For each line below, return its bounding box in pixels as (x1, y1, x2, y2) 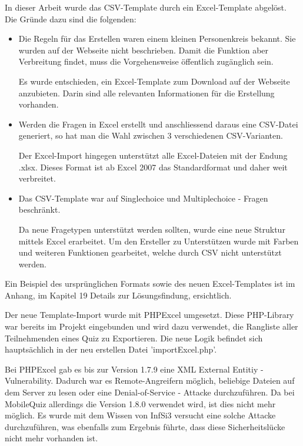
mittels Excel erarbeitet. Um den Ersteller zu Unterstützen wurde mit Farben (18, 234, 299, 247)
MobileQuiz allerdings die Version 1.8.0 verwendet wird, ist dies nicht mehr (5, 397, 276, 410)
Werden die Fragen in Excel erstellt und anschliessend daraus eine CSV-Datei (18, 118, 298, 130)
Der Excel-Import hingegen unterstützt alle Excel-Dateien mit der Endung (18, 149, 288, 161)
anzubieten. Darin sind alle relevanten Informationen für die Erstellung (18, 86, 275, 99)
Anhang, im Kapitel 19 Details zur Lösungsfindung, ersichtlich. (5, 289, 232, 301)
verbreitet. (18, 172, 56, 185)
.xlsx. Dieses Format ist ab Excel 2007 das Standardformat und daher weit (18, 160, 288, 173)
